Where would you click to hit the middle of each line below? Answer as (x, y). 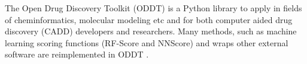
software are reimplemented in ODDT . (77, 54)
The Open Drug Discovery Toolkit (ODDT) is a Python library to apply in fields (153, 8)
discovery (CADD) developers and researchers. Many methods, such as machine (151, 31)
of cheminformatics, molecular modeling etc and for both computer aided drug (149, 19)
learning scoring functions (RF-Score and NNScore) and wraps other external (147, 42)
